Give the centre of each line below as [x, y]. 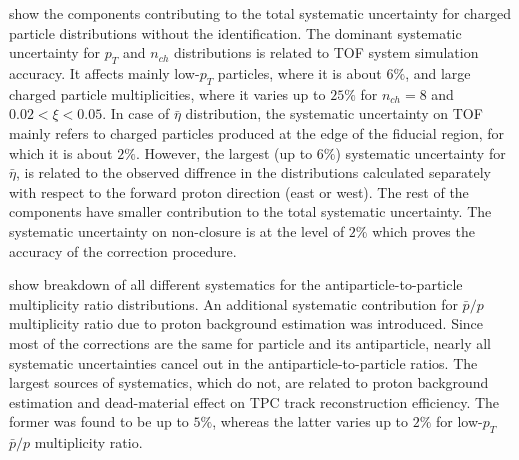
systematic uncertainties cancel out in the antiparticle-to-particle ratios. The [243, 362]
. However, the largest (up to [224, 152]
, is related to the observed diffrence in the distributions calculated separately [253, 172]
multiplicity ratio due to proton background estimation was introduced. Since [246, 323]
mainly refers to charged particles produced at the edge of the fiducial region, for [257, 132]
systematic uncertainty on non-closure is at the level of [177, 230]
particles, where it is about [299, 72]
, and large [438, 72]
